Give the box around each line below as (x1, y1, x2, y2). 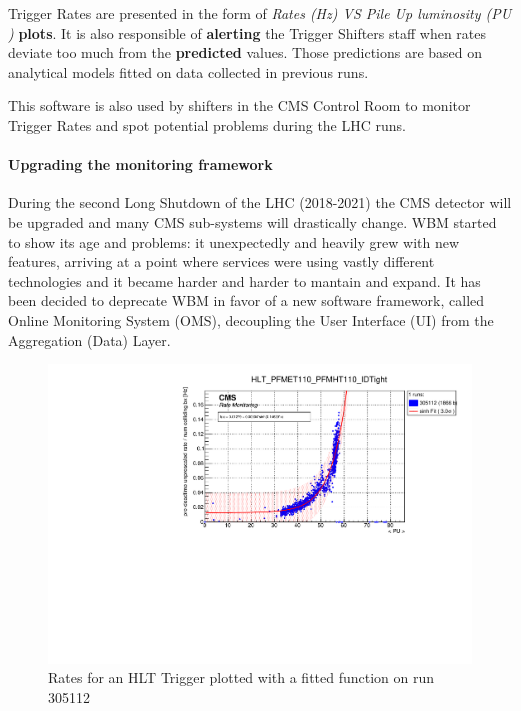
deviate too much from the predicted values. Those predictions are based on (8, 42, 483, 63)
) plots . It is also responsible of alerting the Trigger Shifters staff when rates (8, 22, 487, 43)
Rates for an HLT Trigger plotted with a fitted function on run (48, 667, 435, 688)
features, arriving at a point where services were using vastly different (8, 251, 435, 272)
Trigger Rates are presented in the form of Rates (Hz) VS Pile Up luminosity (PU (8, 3, 512, 23)
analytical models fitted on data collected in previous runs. (8, 61, 369, 82)
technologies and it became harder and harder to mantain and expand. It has (8, 270, 481, 291)
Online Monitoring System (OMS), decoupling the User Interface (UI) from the (8, 309, 494, 330)
